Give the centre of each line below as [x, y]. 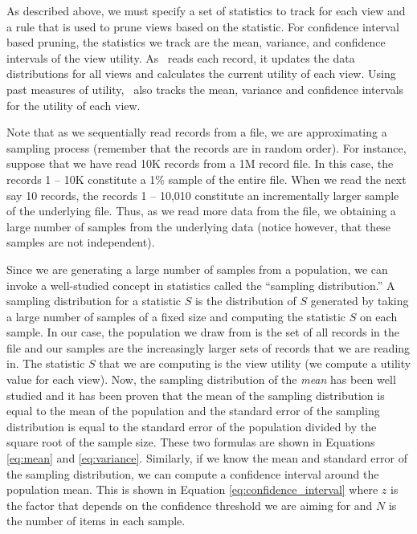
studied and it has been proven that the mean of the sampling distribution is [196, 395]
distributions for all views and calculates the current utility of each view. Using [201, 73]
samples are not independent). [81, 242]
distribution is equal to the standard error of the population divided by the [192, 426]
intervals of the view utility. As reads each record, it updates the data [181, 57]
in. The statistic [46, 363]
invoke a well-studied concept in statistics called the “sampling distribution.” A [201, 285]
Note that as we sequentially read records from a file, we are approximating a [197, 132]
